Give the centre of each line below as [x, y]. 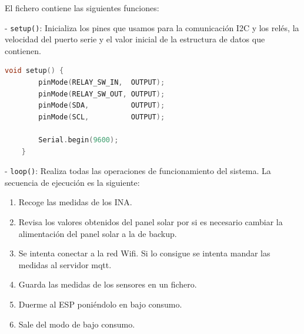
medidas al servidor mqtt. [65, 264]
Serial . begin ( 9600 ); [78, 140]
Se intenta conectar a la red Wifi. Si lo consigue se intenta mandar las [144, 253]
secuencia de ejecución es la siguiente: [72, 182]
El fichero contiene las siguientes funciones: [82, 8]
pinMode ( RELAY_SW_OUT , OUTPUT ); [102, 94]
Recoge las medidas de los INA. [75, 202]
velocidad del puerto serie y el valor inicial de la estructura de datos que [135, 39]
